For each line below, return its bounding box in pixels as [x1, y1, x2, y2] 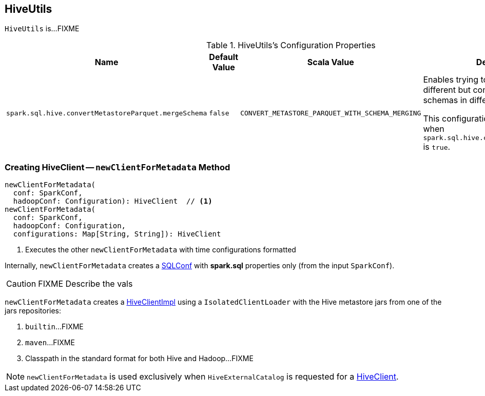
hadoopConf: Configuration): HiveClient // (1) [13, 197, 212, 206]
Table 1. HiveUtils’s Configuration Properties [206, 40, 376, 51]
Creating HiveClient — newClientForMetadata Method [5, 162, 230, 172]
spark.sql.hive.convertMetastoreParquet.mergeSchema [6, 109, 207, 117]
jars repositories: [5, 306, 62, 315]
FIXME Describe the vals [38, 279, 133, 289]
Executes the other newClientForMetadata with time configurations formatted [25, 245, 296, 254]
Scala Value [307, 57, 354, 68]
